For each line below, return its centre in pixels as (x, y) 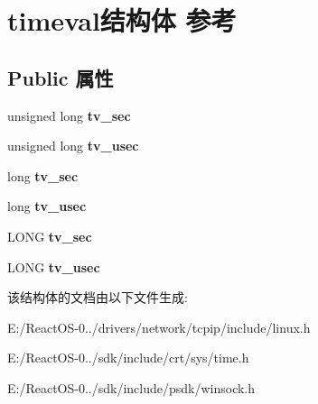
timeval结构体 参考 (122, 20)
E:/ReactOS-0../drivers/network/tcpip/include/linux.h (159, 327)
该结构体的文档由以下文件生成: (98, 297)
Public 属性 (61, 77)
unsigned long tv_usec (73, 146)
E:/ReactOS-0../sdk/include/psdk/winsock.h (131, 387)
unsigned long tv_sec (69, 115)
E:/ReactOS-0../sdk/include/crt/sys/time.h (128, 358)
